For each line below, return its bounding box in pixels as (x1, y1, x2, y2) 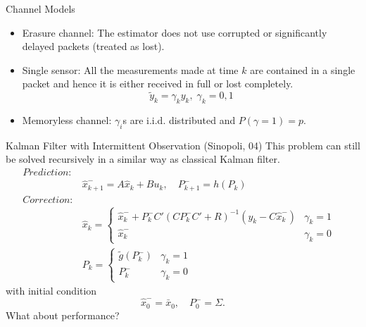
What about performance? (6, 307, 120, 322)
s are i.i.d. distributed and (122, 112, 236, 127)
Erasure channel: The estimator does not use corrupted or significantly (22, 25, 327, 39)
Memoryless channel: (22, 112, 112, 127)
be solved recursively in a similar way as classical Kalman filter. (6, 152, 280, 166)
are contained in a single (250, 62, 355, 77)
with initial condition (6, 283, 97, 298)
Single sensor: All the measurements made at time (22, 62, 239, 77)
